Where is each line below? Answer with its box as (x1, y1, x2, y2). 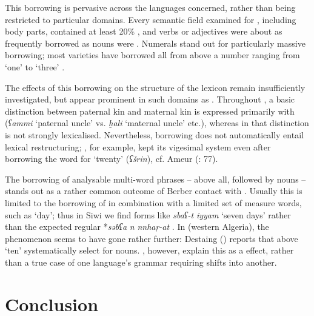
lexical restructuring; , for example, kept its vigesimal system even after (5, 140, 271, 153)
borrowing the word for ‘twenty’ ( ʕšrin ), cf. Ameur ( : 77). (5, 152, 218, 165)
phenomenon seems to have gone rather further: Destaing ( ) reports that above (5, 232, 298, 244)
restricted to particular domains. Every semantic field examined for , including (5, 13, 296, 25)
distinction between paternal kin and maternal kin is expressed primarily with (5, 104, 295, 117)
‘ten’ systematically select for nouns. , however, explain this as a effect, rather (5, 244, 294, 257)
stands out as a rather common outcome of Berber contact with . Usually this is (5, 184, 302, 197)
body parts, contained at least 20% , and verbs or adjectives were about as (5, 25, 282, 38)
